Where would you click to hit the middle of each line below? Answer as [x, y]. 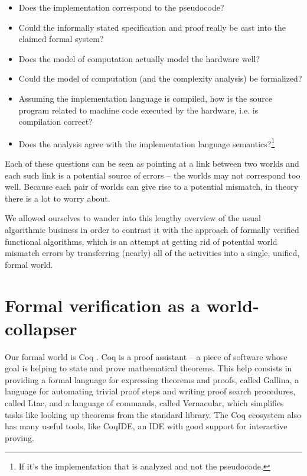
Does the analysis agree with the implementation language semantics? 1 [147, 143]
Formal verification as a [102, 305]
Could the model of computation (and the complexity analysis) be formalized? [160, 78]
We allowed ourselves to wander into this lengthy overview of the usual [133, 218]
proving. [19, 437]
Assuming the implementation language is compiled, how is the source [146, 98]
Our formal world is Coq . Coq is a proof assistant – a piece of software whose [146, 356]
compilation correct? [55, 122]
